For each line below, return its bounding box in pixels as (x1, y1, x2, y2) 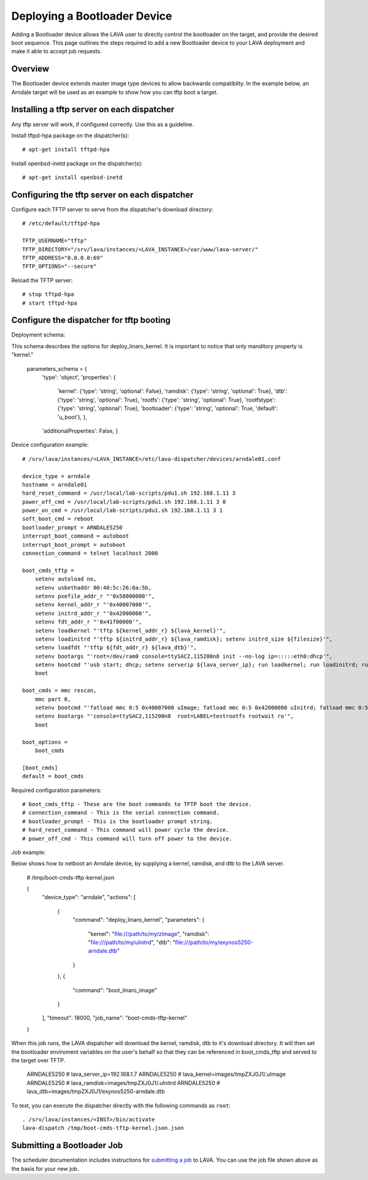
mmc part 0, (34, 696, 71, 702)
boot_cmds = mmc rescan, (22, 687, 97, 694)
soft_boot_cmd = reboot (22, 516, 94, 522)
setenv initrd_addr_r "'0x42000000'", (34, 610, 152, 617)
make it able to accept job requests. (11, 48, 102, 55)
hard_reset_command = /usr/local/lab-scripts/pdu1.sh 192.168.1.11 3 (22, 490, 236, 497)
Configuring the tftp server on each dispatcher (11, 189, 194, 200)
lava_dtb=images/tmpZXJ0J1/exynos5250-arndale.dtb (26, 1088, 165, 1095)
